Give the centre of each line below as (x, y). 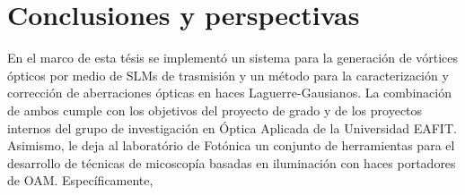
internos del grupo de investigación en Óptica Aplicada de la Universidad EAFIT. (232, 127)
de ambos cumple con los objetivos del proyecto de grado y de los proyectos (215, 110)
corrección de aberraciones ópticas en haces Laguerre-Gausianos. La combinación (229, 93)
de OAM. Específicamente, (80, 180)
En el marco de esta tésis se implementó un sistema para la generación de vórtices (233, 58)
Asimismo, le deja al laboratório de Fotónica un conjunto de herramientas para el (231, 145)
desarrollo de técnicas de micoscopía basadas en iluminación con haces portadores (232, 162)
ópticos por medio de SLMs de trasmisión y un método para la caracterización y (228, 75)
